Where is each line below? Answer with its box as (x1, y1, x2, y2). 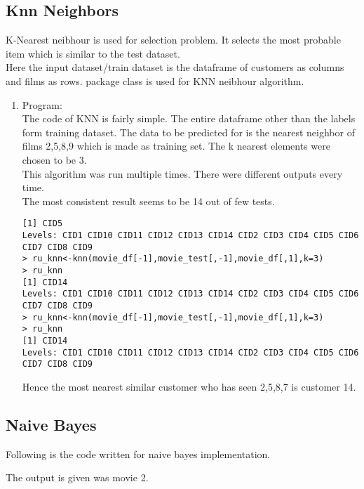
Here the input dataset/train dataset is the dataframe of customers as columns (6, 60, 344, 74)
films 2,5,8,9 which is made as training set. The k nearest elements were (22, 138, 330, 153)
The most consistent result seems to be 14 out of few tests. (22, 193, 275, 208)
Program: (22, 97, 62, 112)
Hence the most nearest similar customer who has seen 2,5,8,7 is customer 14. (22, 379, 356, 393)
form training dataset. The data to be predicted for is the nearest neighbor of (22, 124, 355, 139)
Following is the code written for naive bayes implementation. (6, 446, 271, 461)
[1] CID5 (22, 219, 63, 229)
